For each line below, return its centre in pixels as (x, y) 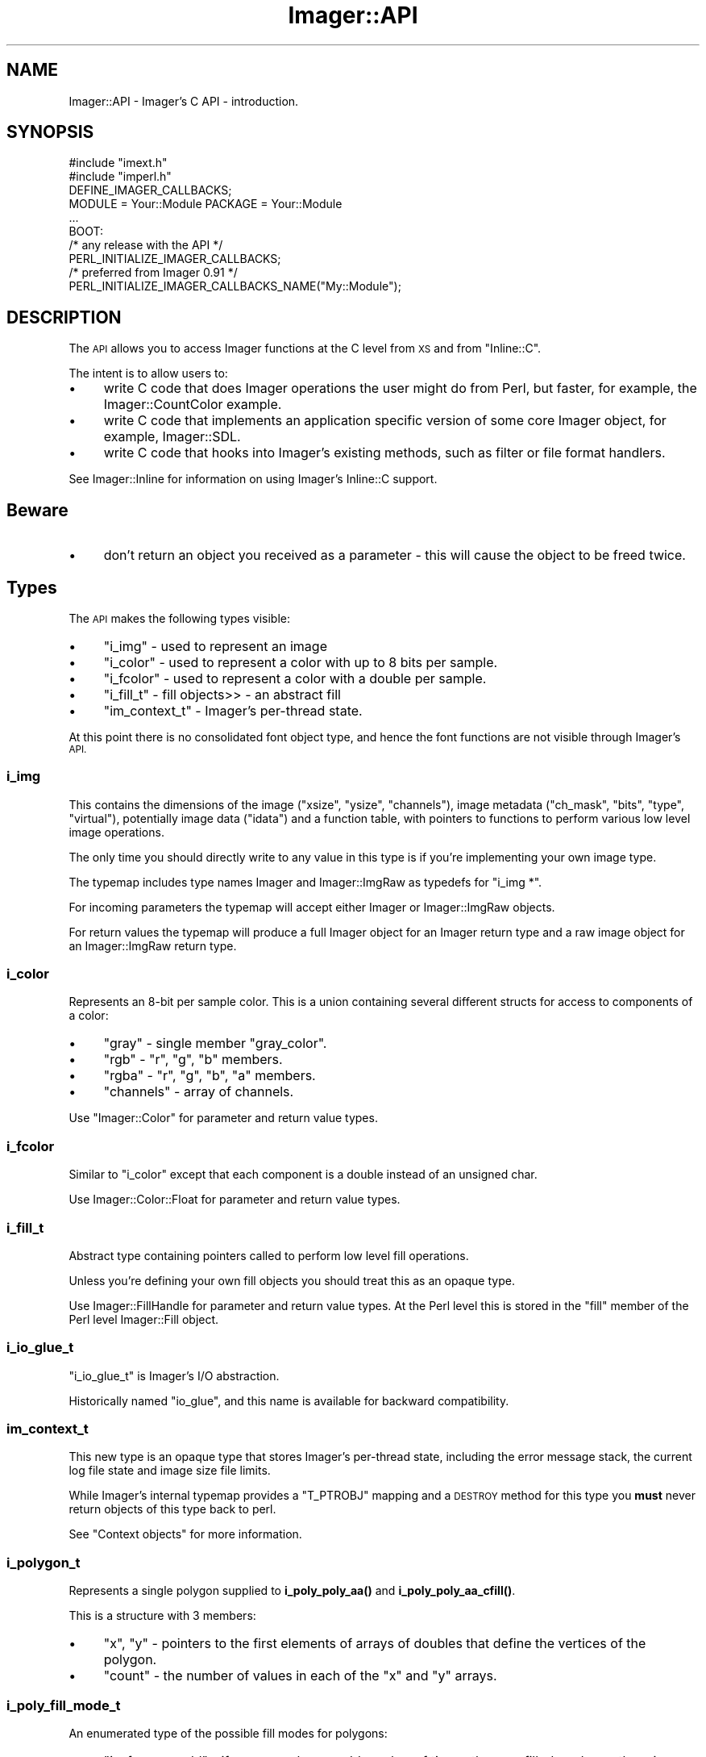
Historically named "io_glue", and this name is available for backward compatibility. (289, 1400)
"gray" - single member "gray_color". (215, 1043)
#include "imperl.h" (120, 177)
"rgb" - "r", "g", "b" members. (193, 1060)
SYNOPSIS (50, 132)
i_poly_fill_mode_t (64, 1705)
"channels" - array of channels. (199, 1092)
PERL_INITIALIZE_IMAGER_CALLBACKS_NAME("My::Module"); (235, 286)
